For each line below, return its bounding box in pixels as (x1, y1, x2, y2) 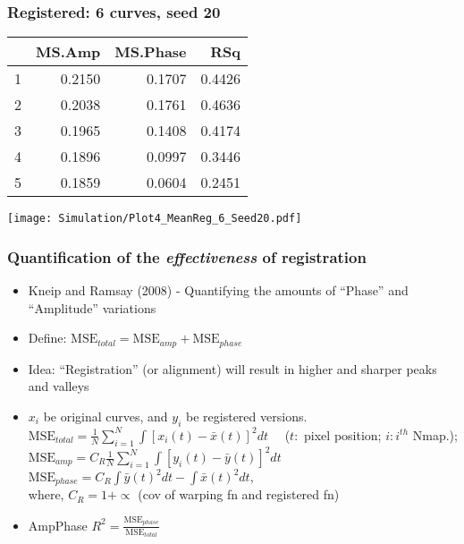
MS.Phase (114, 41, 187, 63)
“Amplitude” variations (28, 298, 156, 317)
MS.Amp (36, 41, 101, 63)
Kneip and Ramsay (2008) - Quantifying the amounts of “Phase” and (28, 281, 409, 300)
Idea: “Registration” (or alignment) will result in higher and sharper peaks (28, 359, 437, 378)
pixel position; (304, 425, 382, 444)
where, (28, 485, 64, 504)
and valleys (28, 377, 89, 395)
